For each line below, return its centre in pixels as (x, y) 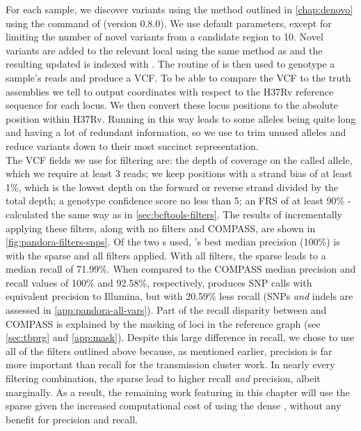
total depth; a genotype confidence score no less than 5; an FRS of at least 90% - (178, 201)
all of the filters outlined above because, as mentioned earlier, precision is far (169, 350)
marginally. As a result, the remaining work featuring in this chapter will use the (178, 392)
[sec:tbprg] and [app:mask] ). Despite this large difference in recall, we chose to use (180, 337)
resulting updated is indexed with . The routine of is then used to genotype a (170, 64)
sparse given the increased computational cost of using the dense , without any (174, 406)
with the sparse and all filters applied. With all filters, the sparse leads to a (166, 255)
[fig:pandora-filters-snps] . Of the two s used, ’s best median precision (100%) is (173, 242)
